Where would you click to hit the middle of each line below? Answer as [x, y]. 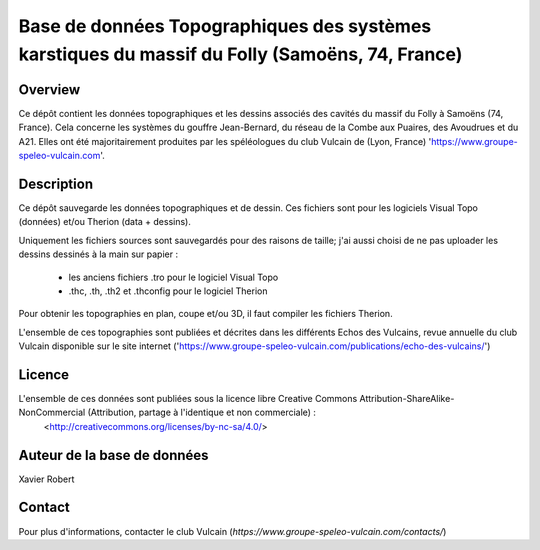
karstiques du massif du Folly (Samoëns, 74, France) [240, 54]
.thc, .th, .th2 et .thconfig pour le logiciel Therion [168, 291]
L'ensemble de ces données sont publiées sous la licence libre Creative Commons [188, 398]
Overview [49, 89]
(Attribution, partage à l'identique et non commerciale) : [202, 412]
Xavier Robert [46, 479]
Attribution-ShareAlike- [407, 398]
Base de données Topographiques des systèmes [225, 26]
